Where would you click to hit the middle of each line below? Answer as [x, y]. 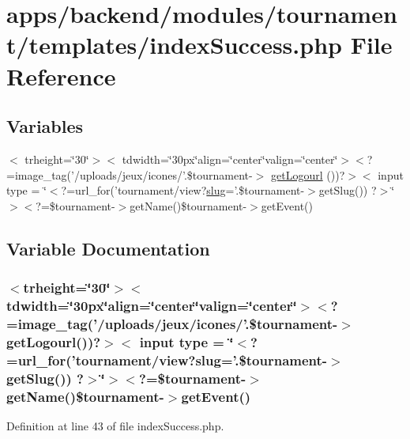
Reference [61, 76]
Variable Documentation [108, 248]
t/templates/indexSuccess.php [174, 45]
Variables [45, 126]
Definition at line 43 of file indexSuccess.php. [115, 425]
